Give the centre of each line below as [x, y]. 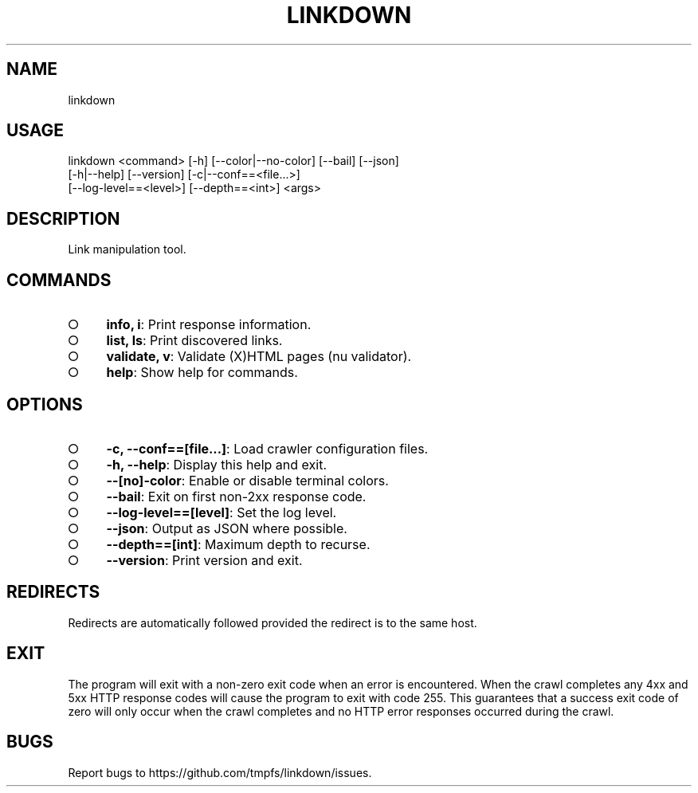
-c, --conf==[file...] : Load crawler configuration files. [267, 448]
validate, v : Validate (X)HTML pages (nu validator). [259, 357]
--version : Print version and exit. [204, 560]
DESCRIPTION [63, 218]
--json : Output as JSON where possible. [227, 528]
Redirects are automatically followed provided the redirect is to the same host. [273, 622]
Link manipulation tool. [127, 249]
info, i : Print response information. [209, 325]
